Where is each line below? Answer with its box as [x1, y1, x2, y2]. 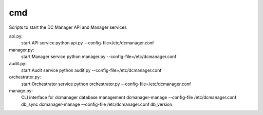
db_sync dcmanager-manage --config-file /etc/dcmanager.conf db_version [21, 101, 172, 107]
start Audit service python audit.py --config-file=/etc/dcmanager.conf [21, 67, 162, 73]
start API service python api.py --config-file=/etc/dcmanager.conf [21, 40, 154, 46]
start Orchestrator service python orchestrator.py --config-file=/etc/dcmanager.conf [21, 81, 191, 87]
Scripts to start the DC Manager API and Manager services [9, 24, 127, 30]
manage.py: [9, 88, 33, 94]
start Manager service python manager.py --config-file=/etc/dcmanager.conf [21, 54, 177, 59]
